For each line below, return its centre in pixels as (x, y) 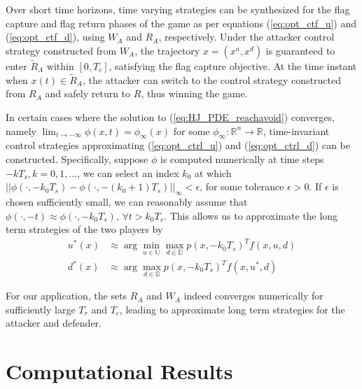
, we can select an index (128, 172)
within (60, 66)
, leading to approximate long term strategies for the (232, 309)
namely (21, 130)
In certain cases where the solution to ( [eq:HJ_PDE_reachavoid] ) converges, (170, 117)
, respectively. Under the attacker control (246, 37)
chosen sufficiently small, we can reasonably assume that (127, 201)
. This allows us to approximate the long (251, 215)
